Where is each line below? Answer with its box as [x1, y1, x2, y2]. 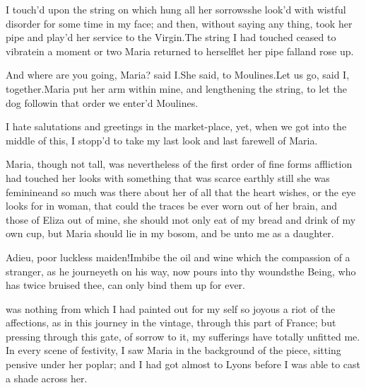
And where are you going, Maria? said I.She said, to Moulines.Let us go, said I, [6, 67, 350, 82]
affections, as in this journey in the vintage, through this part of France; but [6, 315, 336, 330]
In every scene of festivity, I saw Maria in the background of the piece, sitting [6, 343, 341, 358]
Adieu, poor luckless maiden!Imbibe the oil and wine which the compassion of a [6, 249, 350, 264]
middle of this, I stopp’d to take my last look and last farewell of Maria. [6, 132, 318, 147]
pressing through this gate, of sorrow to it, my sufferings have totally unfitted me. [6, 329, 360, 343]
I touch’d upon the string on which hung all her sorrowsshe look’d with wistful [6, 2, 346, 16]
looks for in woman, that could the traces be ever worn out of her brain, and [6, 198, 338, 213]
